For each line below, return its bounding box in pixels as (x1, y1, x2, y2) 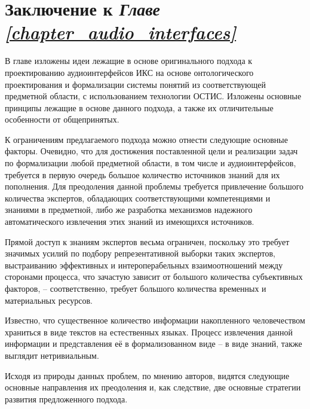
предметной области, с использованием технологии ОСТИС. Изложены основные (5, 90, 302, 102)
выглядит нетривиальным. (5, 349, 99, 361)
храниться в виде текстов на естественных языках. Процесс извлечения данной (5, 325, 293, 338)
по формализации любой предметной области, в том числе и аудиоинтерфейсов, (5, 157, 296, 169)
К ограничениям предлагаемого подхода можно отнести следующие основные (5, 133, 288, 145)
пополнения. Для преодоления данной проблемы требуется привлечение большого (5, 180, 304, 193)
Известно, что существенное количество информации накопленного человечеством (5, 314, 305, 326)
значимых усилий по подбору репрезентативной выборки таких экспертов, (5, 247, 275, 260)
